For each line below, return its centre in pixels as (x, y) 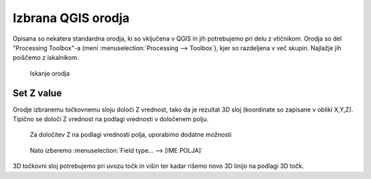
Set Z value (37, 93)
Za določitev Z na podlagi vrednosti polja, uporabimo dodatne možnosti (131, 135)
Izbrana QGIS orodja (71, 18)
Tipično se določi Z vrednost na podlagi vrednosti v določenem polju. (111, 119)
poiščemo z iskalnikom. (46, 58)
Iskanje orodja (50, 73)
